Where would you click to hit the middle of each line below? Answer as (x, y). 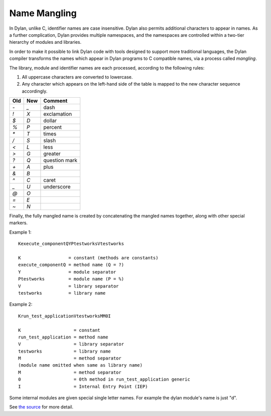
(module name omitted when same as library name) (81, 365)
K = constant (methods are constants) (88, 258)
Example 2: (21, 304)
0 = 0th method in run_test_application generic (104, 379)
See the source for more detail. (41, 407)
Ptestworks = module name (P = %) (71, 279)
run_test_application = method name (63, 337)
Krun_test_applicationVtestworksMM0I (65, 316)
